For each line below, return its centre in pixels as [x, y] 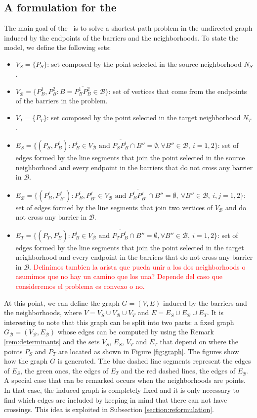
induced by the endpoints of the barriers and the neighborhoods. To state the [121, 37]
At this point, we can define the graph [62, 302]
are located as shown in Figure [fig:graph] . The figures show [149, 351]
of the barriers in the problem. [62, 101]
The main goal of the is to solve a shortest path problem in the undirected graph [128, 28]
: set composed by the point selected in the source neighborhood [144, 64]
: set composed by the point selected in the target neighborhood [144, 117]
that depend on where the [199, 342]
